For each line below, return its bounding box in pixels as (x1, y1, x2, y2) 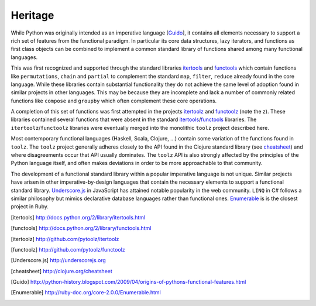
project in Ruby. (11, 203, 49, 210)
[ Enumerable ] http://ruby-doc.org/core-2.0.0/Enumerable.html (11, 289, 161, 296)
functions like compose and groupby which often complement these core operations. (11, 97, 217, 104)
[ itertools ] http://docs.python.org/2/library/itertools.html (11, 214, 146, 221)
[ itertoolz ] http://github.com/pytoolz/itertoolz (11, 235, 119, 242)
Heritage (11, 9, 54, 22)
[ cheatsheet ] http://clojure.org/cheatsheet (11, 267, 112, 274)
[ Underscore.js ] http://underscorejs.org (11, 257, 107, 264)
